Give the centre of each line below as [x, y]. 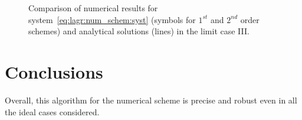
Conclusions [54, 71]
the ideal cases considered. [52, 111]
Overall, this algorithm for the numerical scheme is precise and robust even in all [151, 100]
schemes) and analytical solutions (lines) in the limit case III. [139, 31]
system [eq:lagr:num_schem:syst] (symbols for [112, 19]
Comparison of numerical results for [93, 8]
